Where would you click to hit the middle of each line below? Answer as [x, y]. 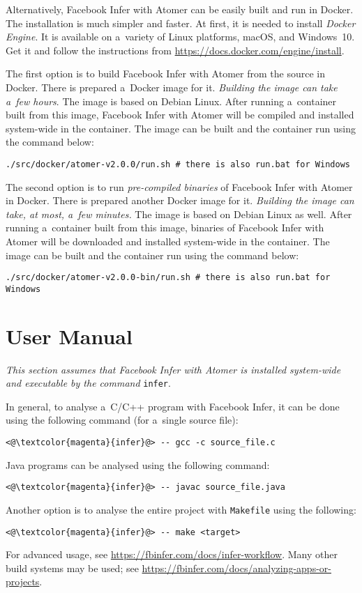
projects [23, 582]
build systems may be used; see [72, 568]
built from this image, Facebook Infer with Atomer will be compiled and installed [180, 115]
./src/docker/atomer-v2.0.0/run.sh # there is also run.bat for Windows [178, 164]
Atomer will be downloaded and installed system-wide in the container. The [168, 241]
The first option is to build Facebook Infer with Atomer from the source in [165, 74]
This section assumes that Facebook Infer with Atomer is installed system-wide [173, 369]
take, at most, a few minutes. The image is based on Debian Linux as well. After [179, 214]
